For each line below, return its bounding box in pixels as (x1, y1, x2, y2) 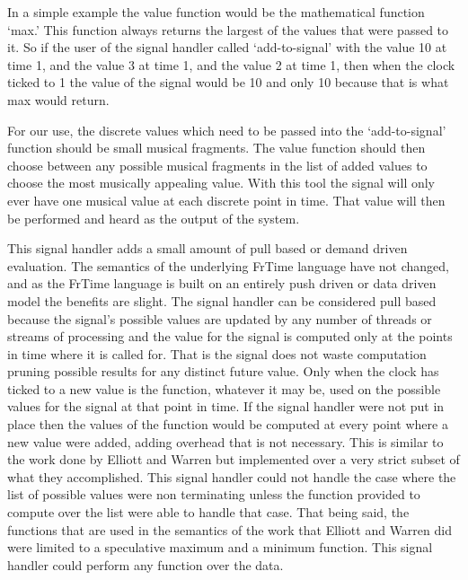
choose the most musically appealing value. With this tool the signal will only (7, 173, 435, 192)
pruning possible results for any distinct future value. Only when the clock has (7, 362, 439, 381)
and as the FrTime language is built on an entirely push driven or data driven (7, 274, 437, 293)
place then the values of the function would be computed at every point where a (7, 415, 448, 434)
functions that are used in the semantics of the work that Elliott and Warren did (7, 520, 452, 539)
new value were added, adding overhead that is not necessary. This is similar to (7, 432, 444, 451)
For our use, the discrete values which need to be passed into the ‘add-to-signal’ (7, 120, 446, 139)
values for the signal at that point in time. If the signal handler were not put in (7, 397, 445, 416)
